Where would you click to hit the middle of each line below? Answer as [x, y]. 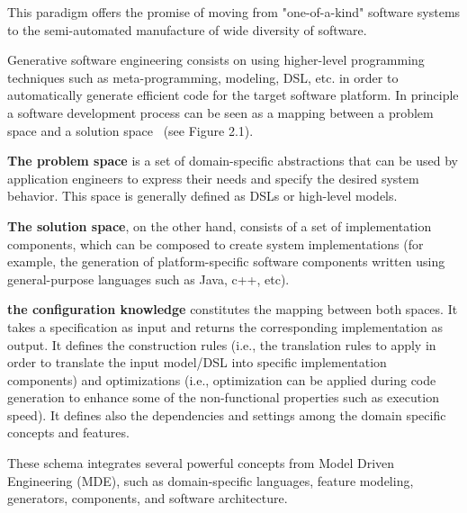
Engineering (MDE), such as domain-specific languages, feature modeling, [211, 480]
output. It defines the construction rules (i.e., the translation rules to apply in [222, 344]
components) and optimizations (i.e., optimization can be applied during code [222, 379]
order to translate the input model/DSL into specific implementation [197, 362]
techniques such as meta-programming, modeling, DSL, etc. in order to [203, 77]
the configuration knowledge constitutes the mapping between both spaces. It [233, 309]
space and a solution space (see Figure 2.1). [130, 130]
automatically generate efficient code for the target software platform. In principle [233, 95]
